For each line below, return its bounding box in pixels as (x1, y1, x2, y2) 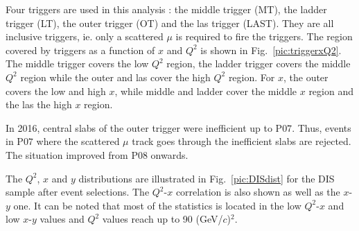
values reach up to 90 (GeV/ (102, 212, 223, 226)
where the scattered (36, 134, 120, 148)
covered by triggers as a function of (6, 42, 155, 57)
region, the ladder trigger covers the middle (166, 56, 351, 71)
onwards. (150, 147, 189, 162)
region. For (228, 69, 275, 84)
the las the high (6, 97, 72, 112)
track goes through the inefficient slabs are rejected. (132, 134, 351, 148)
